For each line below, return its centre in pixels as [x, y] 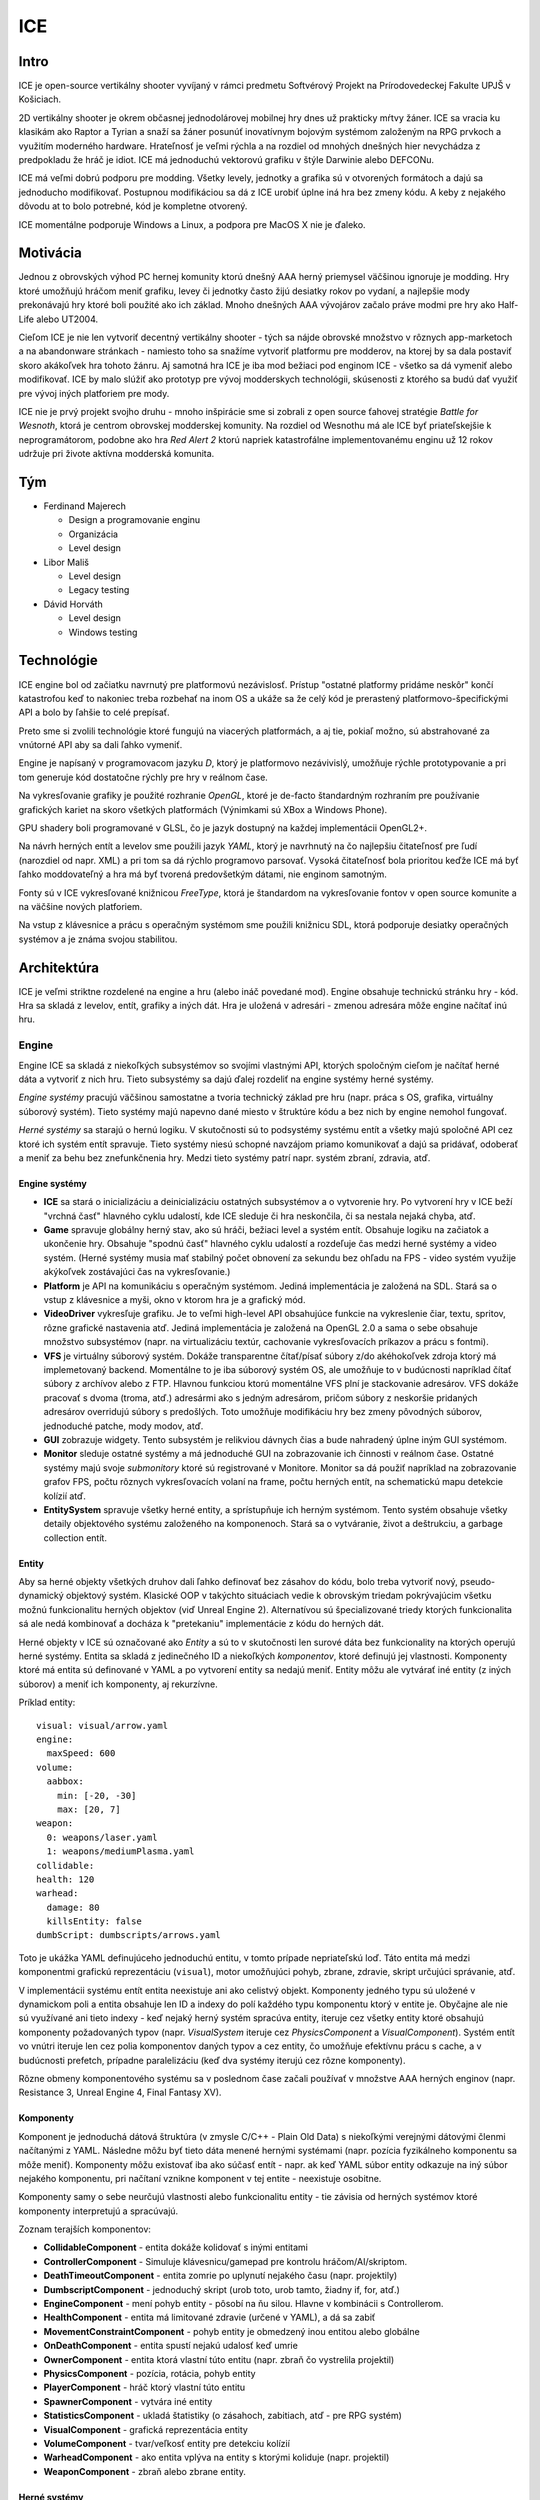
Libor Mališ [66, 562]
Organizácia [93, 534]
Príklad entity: [47, 1702]
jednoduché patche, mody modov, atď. [123, 1426]
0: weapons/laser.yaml [102, 1837]
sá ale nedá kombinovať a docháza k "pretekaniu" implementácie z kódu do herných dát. [201, 1624]
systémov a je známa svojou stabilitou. [98, 939]
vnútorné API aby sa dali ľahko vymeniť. [100, 745]
